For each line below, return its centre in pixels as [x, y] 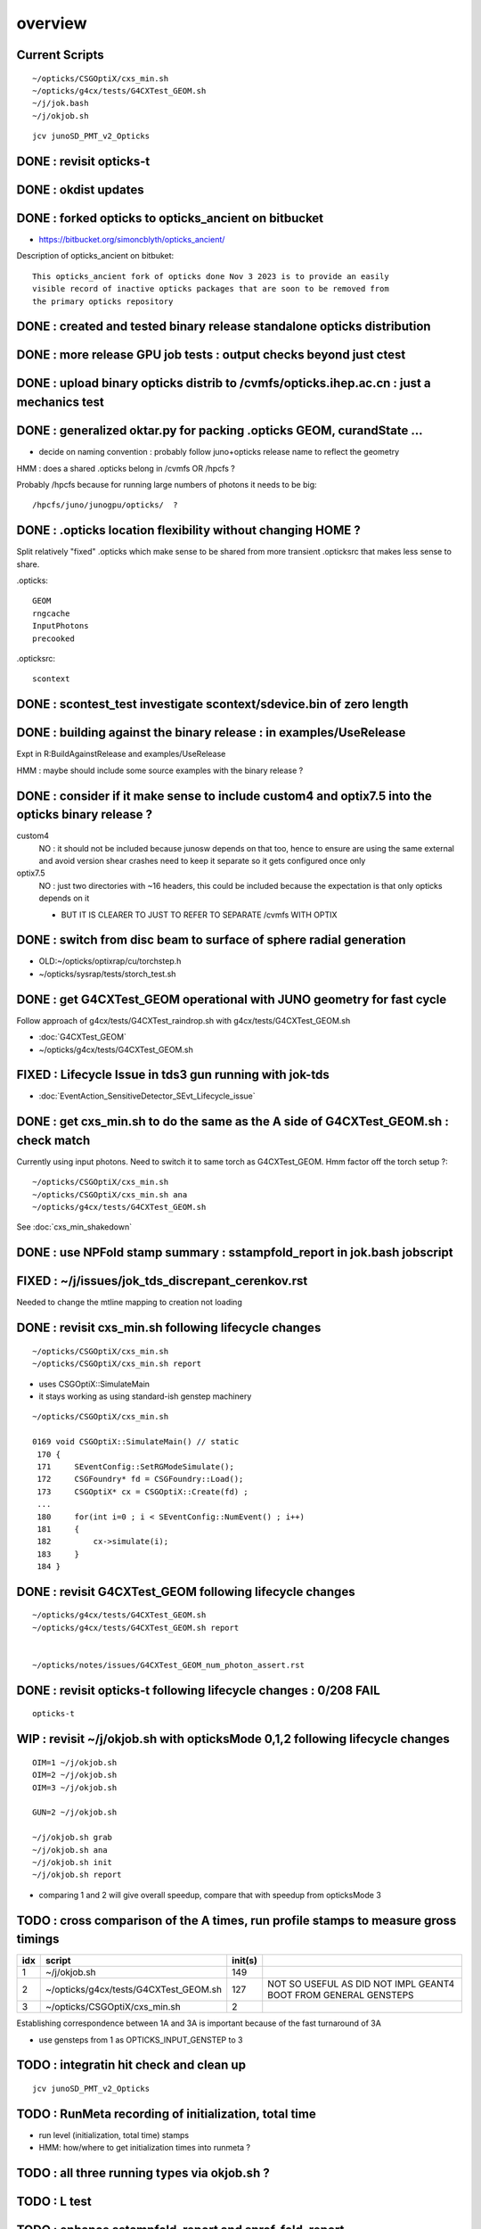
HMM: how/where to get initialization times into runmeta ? [145, 2148]
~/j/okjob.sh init [73, 1862]
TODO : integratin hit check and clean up [131, 2065]
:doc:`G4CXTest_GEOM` [82, 1037]
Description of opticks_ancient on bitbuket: [95, 256]
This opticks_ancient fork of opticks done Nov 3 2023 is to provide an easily [211, 276]
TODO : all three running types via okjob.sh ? [143, 2173]
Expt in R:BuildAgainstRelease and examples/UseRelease [121, 754]
